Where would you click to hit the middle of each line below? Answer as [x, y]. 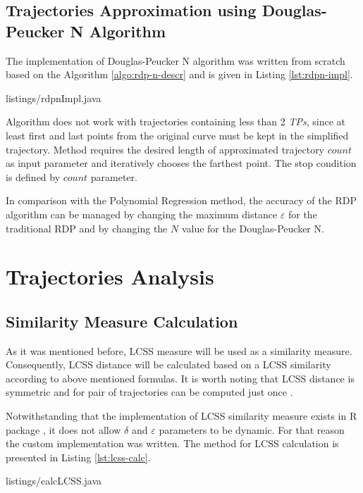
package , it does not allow [63, 429]
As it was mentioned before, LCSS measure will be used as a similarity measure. [179, 350]
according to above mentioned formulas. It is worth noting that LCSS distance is [180, 378]
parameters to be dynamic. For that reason [252, 429]
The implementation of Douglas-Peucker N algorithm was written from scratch [176, 60]
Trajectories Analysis [110, 276]
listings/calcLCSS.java [54, 481]
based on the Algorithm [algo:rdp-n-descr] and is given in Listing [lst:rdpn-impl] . [179, 74]
